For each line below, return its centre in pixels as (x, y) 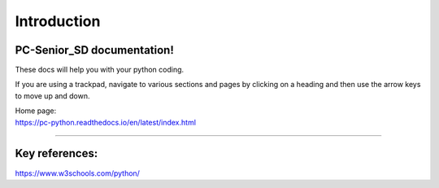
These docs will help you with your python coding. (100, 70)
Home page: (36, 111)
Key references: (57, 153)
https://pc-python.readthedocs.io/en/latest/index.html (106, 122)
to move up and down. (52, 96)
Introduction (58, 21)
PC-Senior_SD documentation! (95, 50)
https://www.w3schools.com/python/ (77, 173)
